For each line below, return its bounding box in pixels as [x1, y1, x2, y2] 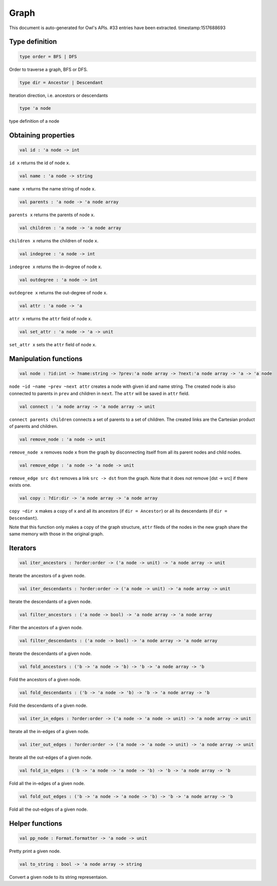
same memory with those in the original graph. [9, 531, 104, 537]
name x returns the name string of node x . [9, 186, 96, 192]
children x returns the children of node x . [9, 238, 99, 244]
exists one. [9, 482, 32, 488]
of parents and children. [9, 423, 58, 429]
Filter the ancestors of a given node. [9, 625, 83, 631]
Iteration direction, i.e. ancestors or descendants [9, 92, 108, 98]
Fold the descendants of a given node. [9, 702, 87, 708]
